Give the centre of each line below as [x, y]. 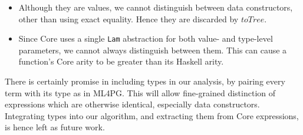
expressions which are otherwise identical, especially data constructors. [132, 104]
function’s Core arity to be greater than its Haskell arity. [121, 61]
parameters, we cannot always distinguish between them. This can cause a [153, 50]
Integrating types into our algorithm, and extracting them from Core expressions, [152, 115]
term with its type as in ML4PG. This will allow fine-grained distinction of [140, 92]
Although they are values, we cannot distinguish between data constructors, [156, 7]
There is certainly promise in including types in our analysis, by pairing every [145, 81]
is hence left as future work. [55, 127]
